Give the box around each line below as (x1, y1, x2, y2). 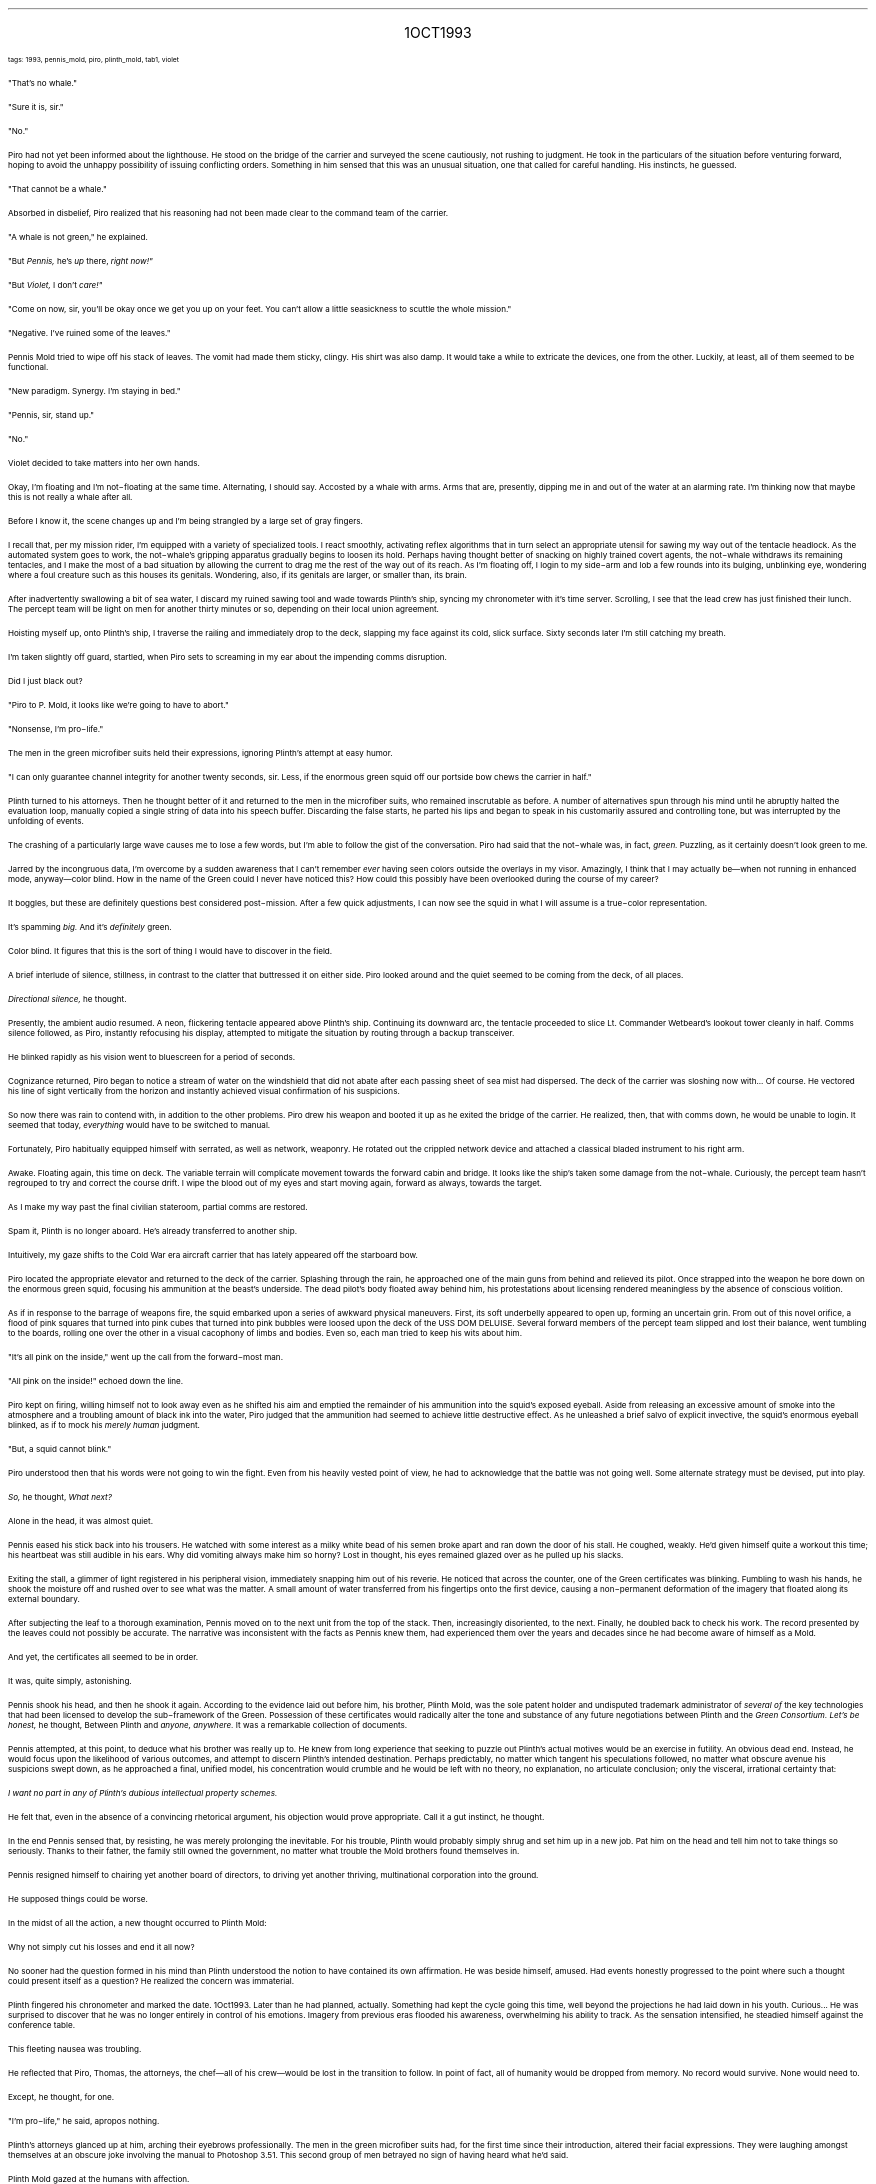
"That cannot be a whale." (8, 184, 107, 194)
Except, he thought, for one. (8, 2092, 115, 2102)
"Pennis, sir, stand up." (8, 410, 95, 420)
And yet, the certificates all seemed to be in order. (8, 1652, 199, 1662)
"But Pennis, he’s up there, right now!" (8, 256, 153, 266)
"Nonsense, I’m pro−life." (8, 724, 104, 734)
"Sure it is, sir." (8, 102, 64, 112)
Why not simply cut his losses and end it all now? (8, 1942, 195, 1952)
